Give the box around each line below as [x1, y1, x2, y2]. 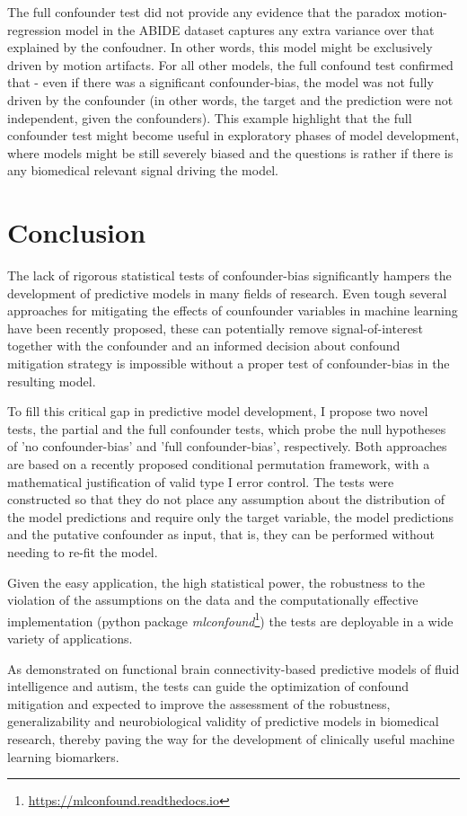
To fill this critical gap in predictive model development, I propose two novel [7, 402, 428, 421]
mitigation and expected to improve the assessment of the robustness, [7, 694, 391, 713]
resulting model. [7, 371, 96, 390]
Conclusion [7, 214, 146, 251]
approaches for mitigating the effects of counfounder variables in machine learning [7, 301, 458, 320]
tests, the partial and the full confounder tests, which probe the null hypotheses [7, 419, 446, 438]
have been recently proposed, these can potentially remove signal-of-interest [7, 318, 423, 337]
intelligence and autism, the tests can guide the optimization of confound [7, 677, 410, 696]
